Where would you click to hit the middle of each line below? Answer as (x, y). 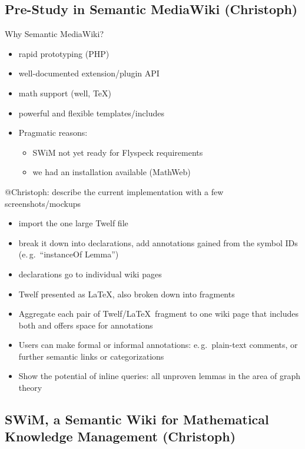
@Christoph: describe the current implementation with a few (114, 191)
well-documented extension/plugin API (89, 73)
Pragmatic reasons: (53, 133)
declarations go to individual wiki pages (90, 274)
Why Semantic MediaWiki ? (54, 34)
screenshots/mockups (43, 203)
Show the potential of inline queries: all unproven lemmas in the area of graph (160, 376)
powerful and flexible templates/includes (91, 113)
